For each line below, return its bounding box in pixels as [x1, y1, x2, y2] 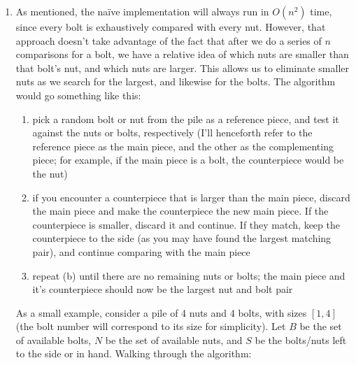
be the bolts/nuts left [255, 332, 347, 347]
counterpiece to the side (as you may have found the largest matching [32, 231, 332, 245]
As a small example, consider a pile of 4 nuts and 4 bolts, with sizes [15, 305, 307, 320]
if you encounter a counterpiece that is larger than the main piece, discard [32, 189, 350, 204]
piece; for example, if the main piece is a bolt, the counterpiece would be [32, 152, 344, 167]
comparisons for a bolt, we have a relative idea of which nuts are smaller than [15, 47, 349, 62]
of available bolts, [15, 332, 92, 347]
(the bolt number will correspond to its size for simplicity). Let [15, 319, 286, 334]
